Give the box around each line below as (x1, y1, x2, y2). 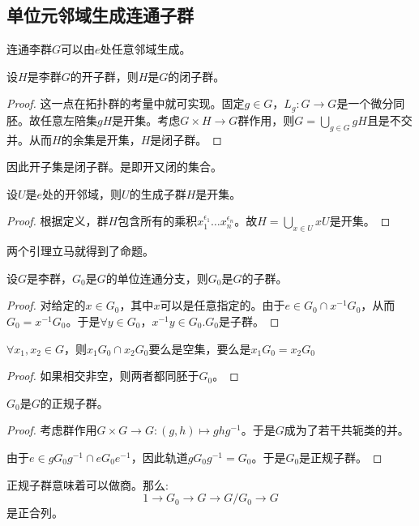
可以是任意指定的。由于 (160, 297, 285, 314)
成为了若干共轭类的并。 (284, 421, 409, 438)
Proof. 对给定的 (6, 297, 86, 314)
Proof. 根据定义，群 (6, 212, 109, 229)
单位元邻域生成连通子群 (6, 2, 194, 28)
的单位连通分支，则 (105, 269, 208, 286)
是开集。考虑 (112, 111, 181, 128)
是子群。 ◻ (219, 313, 280, 329)
